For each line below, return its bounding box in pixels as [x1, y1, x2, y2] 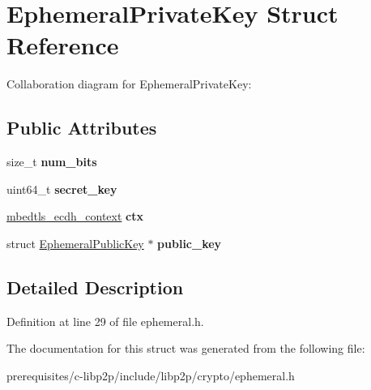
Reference [6, 28, 119, 62]
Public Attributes [6, 115, 157, 140]
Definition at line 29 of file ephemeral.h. [6, 312, 204, 329]
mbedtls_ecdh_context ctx [6, 208, 144, 225]
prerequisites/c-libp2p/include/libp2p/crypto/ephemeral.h [6, 366, 295, 384]
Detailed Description [6, 274, 184, 299]
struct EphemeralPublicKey [6, 234, 144, 251]
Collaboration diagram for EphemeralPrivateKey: [6, 75, 252, 92]
